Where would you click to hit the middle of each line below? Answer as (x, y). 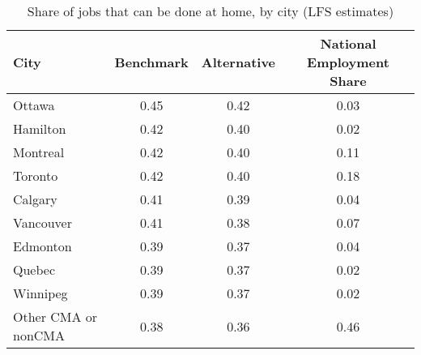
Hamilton (40, 128)
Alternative (238, 62)
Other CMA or (55, 317)
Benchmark (151, 62)
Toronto (36, 175)
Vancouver (43, 222)
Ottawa (34, 105)
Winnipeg (40, 293)
